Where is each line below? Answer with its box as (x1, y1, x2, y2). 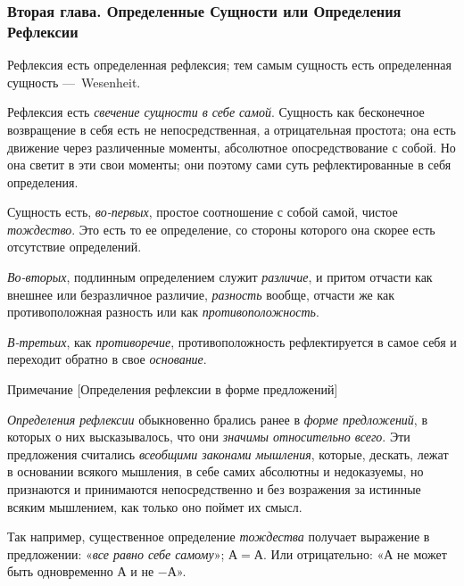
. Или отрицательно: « (262, 544, 385, 563)
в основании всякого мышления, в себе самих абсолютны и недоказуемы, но (7, 462, 424, 481)
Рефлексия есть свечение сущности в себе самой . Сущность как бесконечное (7, 103, 425, 121)
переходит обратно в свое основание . (7, 350, 207, 368)
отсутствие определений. (7, 237, 142, 256)
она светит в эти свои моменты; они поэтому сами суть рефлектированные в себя (7, 155, 452, 174)
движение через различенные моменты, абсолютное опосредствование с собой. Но (7, 137, 456, 156)
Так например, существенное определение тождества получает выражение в (7, 527, 430, 546)
